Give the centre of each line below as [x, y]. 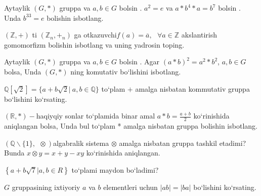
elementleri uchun [130, 187]
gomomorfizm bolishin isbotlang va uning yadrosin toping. [94, 44]
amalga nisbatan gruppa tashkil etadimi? [183, 143]
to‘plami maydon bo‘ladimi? [115, 169]
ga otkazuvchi [95, 35]
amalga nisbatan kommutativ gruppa [192, 88]
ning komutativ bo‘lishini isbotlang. [126, 71]
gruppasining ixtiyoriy [46, 187]
